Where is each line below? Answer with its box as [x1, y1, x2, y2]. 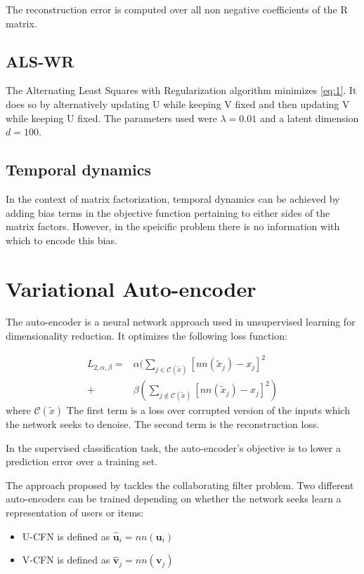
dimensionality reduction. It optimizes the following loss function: [6, 328, 287, 343]
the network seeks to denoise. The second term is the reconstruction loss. [6, 417, 320, 432]
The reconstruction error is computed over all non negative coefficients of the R [6, 2, 348, 16]
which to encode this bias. [6, 232, 117, 247]
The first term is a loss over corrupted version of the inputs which [66, 403, 350, 418]
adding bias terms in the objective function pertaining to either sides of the [6, 205, 330, 220]
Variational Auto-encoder [6, 274, 256, 302]
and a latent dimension [259, 110, 359, 125]
